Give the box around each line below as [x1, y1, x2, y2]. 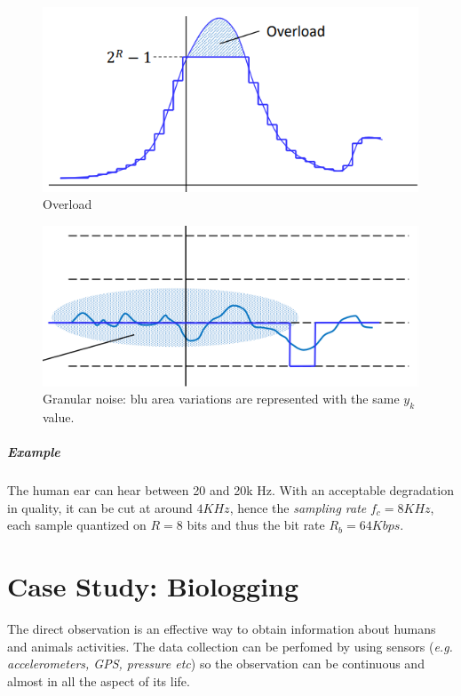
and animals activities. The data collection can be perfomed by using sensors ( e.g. [7, 636, 453, 655]
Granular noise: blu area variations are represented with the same [43, 389, 400, 408]
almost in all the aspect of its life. [7, 671, 190, 690]
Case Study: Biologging [7, 568, 299, 604]
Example [7, 443, 60, 461]
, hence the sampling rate [229, 498, 367, 516]
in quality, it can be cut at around [7, 498, 193, 516]
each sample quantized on [7, 516, 147, 534]
